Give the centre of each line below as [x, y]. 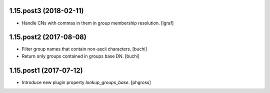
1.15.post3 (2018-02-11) [47, 11]
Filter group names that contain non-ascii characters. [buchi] [84, 49]
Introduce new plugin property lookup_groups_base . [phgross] [86, 82]
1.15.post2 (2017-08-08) [48, 37]
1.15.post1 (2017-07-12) [46, 70]
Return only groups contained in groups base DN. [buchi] [81, 56]
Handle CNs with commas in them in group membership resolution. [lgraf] [98, 23]
